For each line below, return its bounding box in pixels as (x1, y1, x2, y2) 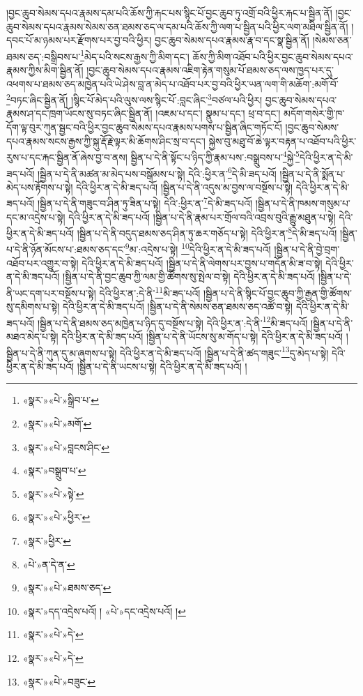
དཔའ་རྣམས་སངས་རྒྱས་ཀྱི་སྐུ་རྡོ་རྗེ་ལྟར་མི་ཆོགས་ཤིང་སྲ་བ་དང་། (6, 133, 206, 148)
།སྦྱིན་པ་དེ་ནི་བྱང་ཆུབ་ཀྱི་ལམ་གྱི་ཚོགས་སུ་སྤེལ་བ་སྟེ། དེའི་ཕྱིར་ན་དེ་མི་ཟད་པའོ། (63, 269, 316, 284)
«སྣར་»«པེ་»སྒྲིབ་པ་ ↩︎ (22, 393, 99, 407)
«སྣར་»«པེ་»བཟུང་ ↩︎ (22, 674, 96, 688)
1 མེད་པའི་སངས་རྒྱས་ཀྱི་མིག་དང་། (80, 47, 190, 63)
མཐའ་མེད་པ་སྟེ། (6, 328, 59, 343)
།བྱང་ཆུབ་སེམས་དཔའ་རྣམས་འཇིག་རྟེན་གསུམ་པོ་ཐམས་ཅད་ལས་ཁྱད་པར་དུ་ (86, 63, 334, 77)
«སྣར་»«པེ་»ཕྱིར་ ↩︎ (22, 510, 91, 524)
